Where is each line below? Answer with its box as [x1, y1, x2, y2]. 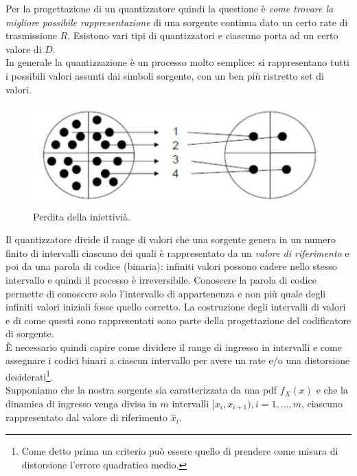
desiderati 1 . [5, 367, 53, 383]
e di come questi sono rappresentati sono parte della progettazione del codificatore [5, 313, 352, 327]
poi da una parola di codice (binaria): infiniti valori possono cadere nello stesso [5, 259, 337, 273]
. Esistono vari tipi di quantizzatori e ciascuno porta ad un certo [67, 28, 338, 43]
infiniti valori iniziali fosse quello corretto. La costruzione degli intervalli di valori [5, 299, 346, 314]
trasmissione [5, 28, 57, 43]
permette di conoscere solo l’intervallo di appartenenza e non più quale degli [5, 286, 326, 300]
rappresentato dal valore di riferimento [5, 410, 168, 424]
